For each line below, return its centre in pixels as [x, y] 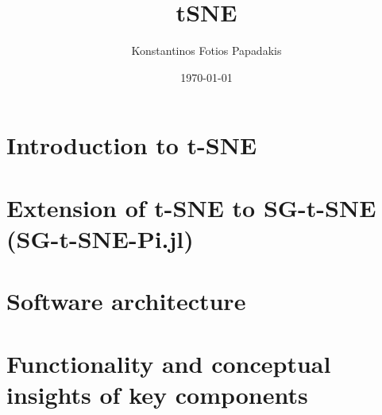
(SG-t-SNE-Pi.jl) [100, 238]
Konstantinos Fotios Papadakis [206, 50]
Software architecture [126, 301]
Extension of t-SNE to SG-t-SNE [191, 207]
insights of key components [157, 394]
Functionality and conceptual [169, 363]
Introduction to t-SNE [132, 145]
